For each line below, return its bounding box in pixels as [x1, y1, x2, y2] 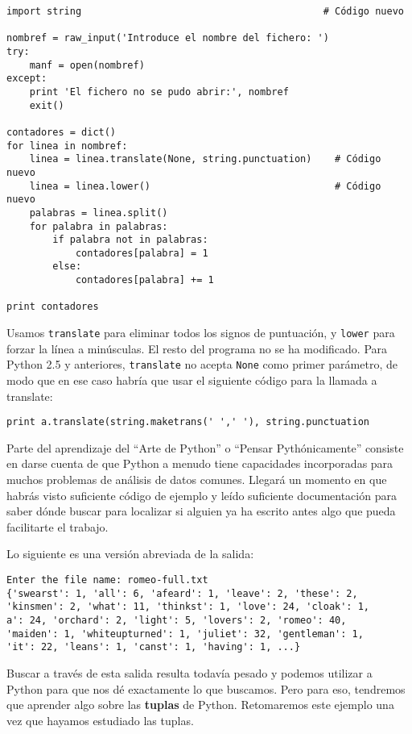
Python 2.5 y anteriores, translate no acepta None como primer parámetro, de [6, 356, 398, 373]
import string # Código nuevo [6, 6, 404, 17]
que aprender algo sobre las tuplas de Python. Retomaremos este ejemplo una [6, 696, 394, 713]
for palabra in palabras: [29, 220, 168, 232]
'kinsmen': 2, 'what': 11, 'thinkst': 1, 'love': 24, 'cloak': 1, [6, 601, 370, 613]
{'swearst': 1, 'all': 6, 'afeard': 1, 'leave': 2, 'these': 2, [6, 587, 358, 599]
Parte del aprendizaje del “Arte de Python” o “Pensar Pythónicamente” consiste [6, 439, 404, 456]
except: [6, 73, 47, 85]
